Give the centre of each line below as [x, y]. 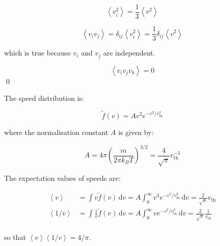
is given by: [136, 132]
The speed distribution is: [44, 98]
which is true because [37, 53]
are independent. [129, 53]
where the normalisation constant [56, 132]
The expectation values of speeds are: [62, 178]
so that [15, 237]
